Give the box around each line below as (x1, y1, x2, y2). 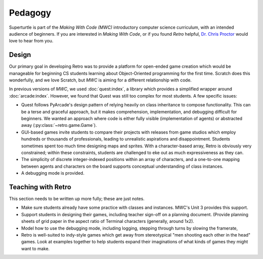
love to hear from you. (9, 38, 54, 44)
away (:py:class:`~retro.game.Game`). (21, 122, 97, 128)
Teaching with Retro (9, 183, 72, 191)
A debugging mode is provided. (21, 170, 85, 176)
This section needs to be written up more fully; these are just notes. (9, 196, 145, 201)
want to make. (21, 245, 50, 251)
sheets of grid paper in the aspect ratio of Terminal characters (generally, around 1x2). (21, 219, 194, 224)
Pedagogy (9, 7, 51, 18)
